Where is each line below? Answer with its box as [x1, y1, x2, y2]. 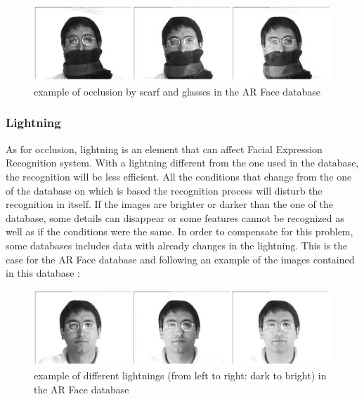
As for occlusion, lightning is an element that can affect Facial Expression [6, 141, 323, 156]
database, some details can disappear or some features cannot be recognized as [6, 210, 344, 225]
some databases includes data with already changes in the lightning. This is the [6, 237, 348, 252]
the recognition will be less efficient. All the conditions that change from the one [6, 169, 352, 183]
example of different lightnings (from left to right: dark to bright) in [34, 368, 327, 383]
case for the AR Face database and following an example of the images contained [6, 251, 355, 266]
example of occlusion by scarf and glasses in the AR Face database [34, 84, 321, 98]
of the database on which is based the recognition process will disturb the [6, 183, 323, 197]
